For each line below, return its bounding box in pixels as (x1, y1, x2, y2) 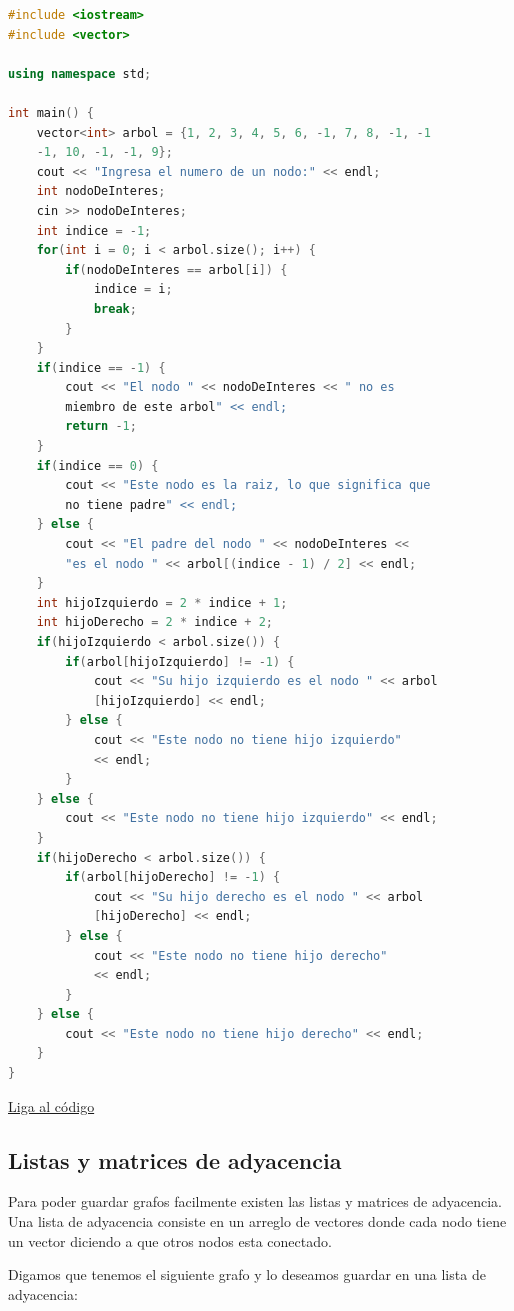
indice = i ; (93, 282, 173, 297)
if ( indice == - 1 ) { (36, 360, 166, 375)
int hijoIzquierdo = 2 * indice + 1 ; (36, 595, 288, 610)
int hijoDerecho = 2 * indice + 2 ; (36, 615, 274, 630)
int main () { (8, 105, 94, 120)
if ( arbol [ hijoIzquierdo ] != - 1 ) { (65, 654, 295, 669)
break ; (93, 301, 137, 316)
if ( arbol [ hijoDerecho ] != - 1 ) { (65, 870, 281, 885)
